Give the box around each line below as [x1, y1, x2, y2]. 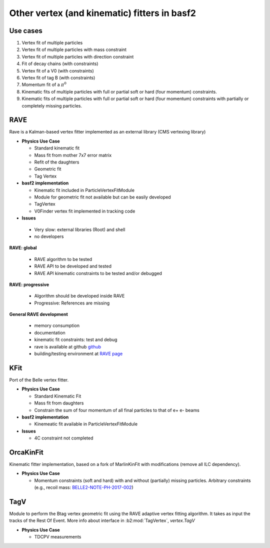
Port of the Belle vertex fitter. [9, 376, 69, 382]
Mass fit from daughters [34, 400, 84, 406]
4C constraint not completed [34, 435, 93, 441]
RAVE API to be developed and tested [34, 263, 112, 269]
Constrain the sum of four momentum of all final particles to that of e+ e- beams [34, 407, 199, 413]
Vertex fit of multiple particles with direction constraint [21, 53, 134, 59]
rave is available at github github [34, 343, 101, 349]
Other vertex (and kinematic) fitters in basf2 [9, 7, 196, 18]
